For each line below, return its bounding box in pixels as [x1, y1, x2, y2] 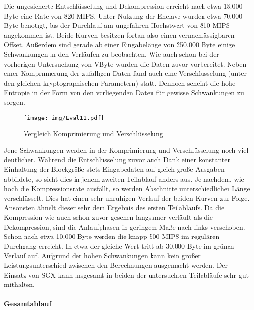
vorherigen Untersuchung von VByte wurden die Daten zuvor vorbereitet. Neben [4, 58, 247, 69]
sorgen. [4, 96, 25, 107]
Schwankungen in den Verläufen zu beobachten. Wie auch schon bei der [4, 48, 219, 59]
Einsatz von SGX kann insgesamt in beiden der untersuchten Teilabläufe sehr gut [4, 269, 249, 280]
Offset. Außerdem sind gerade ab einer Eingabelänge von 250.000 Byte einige [4, 39, 235, 49]
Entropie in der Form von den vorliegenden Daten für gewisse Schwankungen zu [4, 87, 244, 97]
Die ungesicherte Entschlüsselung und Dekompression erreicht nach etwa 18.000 [4, 1, 243, 11]
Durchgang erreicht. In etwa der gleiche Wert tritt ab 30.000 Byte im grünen [4, 240, 234, 251]
